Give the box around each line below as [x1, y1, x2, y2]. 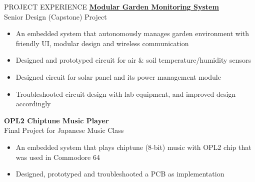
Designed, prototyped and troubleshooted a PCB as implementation [15, 168, 224, 179]
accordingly [15, 98, 51, 109]
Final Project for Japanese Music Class [4, 125, 124, 135]
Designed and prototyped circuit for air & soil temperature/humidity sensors [15, 55, 251, 65]
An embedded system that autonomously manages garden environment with [15, 28, 249, 39]
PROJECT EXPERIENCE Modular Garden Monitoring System [4, 2, 219, 12]
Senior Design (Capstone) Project [4, 11, 107, 22]
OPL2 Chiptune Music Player [4, 115, 109, 125]
